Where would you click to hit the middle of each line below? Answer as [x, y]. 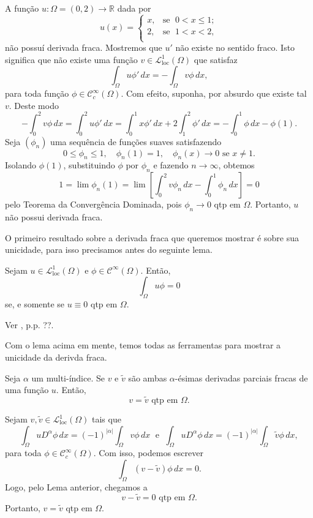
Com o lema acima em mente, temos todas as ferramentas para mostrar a [143, 345]
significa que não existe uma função [71, 59]
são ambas [148, 377]
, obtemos [236, 165]
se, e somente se [35, 304]
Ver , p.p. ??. [29, 324]
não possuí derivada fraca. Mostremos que [84, 47]
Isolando [21, 165]
